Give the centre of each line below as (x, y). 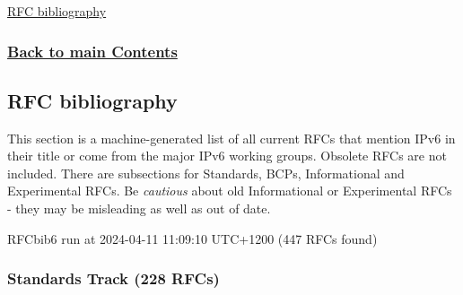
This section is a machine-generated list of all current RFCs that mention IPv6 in (231, 138)
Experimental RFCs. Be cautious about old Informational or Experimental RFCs (230, 191)
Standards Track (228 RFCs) (114, 278)
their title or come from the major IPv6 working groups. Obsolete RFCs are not (227, 156)
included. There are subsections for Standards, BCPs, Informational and (206, 173)
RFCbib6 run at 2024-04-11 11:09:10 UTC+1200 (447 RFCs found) (192, 238)
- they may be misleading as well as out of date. (139, 208)
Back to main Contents (92, 51)
